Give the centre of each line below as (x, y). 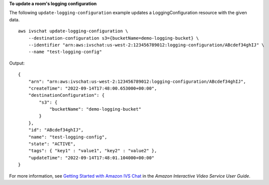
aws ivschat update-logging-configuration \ (73, 31)
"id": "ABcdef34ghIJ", (56, 130)
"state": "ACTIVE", (52, 144)
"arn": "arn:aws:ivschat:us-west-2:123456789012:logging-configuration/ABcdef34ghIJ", (137, 81)
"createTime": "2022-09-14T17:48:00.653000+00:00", (92, 88)
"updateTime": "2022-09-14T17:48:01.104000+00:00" (91, 158)
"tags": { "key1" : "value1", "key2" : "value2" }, (92, 151)
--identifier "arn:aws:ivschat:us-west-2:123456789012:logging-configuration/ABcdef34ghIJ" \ (146, 45)
